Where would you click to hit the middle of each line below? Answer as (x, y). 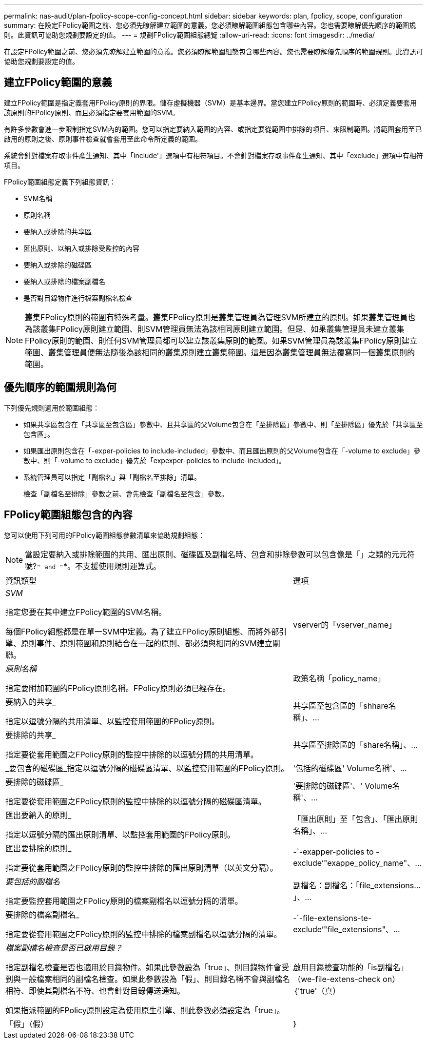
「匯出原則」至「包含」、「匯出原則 (356, 819)
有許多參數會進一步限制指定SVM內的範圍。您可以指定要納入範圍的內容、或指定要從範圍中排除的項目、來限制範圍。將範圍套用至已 (213, 129)
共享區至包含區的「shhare (341, 706)
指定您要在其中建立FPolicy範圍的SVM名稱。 (86, 612)
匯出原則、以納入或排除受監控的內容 (81, 248)
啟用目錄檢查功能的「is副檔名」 (351, 967)
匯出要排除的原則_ (39, 848)
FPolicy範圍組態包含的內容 (68, 515)
